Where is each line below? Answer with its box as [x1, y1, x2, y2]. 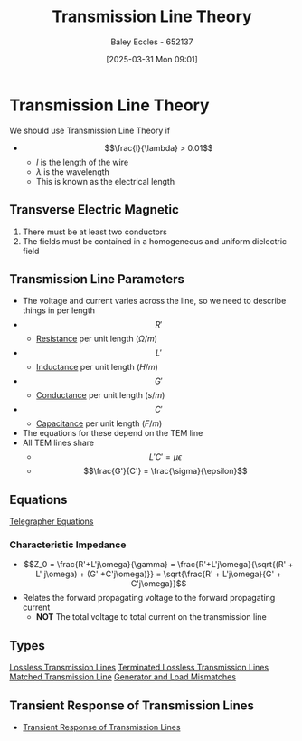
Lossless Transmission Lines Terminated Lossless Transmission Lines [9, 662, 269, 673]
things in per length [22, 305, 96, 316]
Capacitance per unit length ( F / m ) [35, 418, 163, 429]
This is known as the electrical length [35, 176, 175, 186]
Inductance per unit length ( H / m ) [35, 362, 158, 373]
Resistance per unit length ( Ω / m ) [35, 333, 158, 345]
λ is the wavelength [35, 166, 110, 177]
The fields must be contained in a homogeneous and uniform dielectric [22, 235, 288, 246]
